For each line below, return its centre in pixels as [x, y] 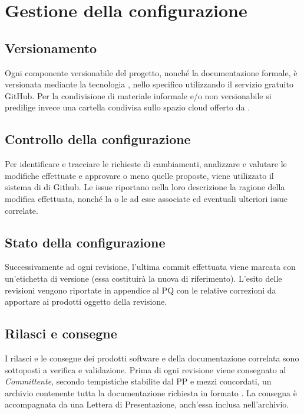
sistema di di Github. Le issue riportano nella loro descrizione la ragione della [145, 187]
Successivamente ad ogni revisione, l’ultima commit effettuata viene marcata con [150, 267]
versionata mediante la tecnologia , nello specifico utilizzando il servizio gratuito [149, 84]
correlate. [22, 210]
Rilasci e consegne [61, 333]
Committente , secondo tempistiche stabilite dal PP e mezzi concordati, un [138, 381]
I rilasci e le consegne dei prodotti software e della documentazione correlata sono [152, 358]
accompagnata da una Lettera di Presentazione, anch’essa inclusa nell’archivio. [147, 404]
